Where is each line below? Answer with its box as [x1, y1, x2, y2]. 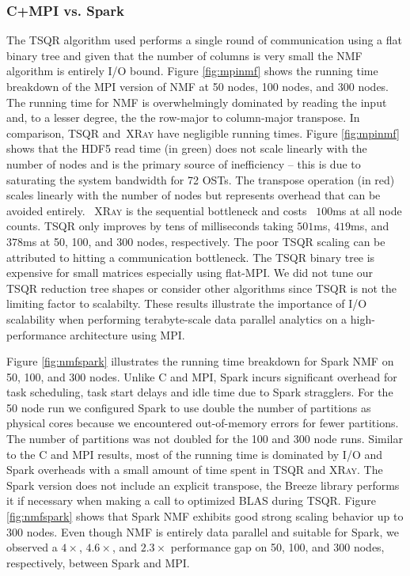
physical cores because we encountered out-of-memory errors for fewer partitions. [6, 415, 399, 431]
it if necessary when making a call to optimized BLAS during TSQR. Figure [6, 492, 376, 509]
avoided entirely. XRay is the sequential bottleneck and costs [6, 202, 307, 218]
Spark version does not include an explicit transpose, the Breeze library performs [6, 476, 400, 493]
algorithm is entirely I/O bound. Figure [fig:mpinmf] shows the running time [6, 63, 378, 79]
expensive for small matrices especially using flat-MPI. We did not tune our [6, 264, 374, 281]
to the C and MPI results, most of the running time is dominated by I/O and [6, 445, 383, 462]
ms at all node [332, 202, 402, 218]
